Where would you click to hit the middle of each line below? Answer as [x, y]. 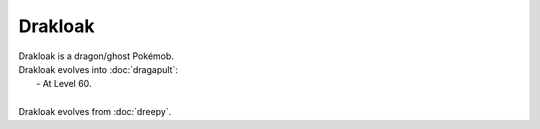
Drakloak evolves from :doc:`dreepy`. [95, 112]
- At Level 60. [64, 84]
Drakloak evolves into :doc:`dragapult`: [98, 69]
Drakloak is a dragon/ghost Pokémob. [96, 56]
